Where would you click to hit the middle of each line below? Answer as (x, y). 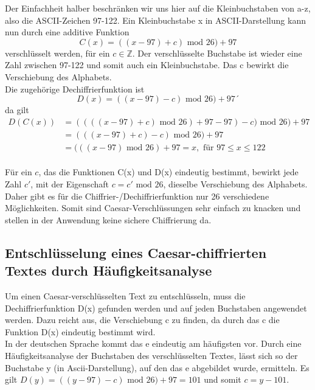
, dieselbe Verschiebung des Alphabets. (235, 184)
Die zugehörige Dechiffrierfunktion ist (75, 89)
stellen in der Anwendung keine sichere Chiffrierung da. (108, 219)
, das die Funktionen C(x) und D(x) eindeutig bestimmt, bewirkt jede (168, 172)
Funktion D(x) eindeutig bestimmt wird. (80, 331)
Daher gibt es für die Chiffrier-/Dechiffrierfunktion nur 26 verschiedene (137, 196)
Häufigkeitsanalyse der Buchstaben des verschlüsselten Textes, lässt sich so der (151, 355)
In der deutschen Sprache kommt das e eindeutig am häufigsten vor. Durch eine (153, 343)
